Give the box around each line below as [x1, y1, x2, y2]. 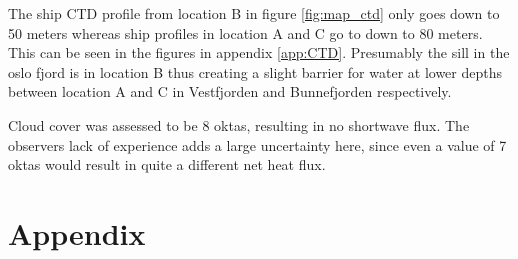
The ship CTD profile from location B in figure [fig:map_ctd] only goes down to [8, 3, 500, 23]
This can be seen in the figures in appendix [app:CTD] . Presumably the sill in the [8, 42, 510, 63]
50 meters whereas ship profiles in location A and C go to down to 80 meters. [8, 22, 483, 43]
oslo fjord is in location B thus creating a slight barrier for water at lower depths [8, 61, 503, 82]
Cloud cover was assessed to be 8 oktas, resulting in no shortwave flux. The [8, 114, 470, 135]
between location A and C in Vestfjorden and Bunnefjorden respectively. [8, 81, 452, 102]
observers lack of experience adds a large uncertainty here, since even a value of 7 [8, 134, 507, 155]
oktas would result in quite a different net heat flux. [8, 154, 326, 175]
